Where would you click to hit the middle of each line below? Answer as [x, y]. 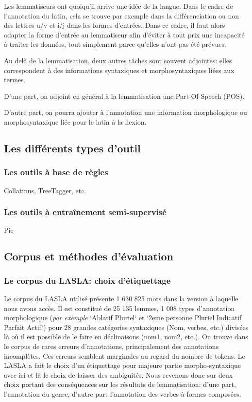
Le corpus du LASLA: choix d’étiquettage [87, 280]
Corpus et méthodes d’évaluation [89, 256]
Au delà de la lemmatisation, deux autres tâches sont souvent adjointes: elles [118, 60]
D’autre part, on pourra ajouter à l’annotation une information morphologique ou [126, 112]
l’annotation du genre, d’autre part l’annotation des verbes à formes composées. [123, 393]
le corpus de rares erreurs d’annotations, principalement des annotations [111, 346]
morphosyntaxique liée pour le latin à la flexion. [75, 121]
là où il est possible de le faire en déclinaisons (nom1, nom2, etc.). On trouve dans [126, 337]
